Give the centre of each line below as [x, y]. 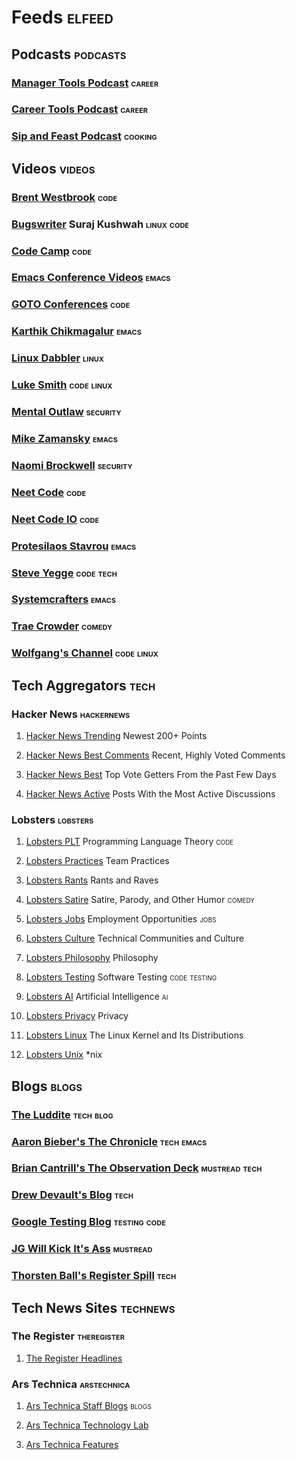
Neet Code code [49, 492]
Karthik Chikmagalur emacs [76, 331]
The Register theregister [68, 1336]
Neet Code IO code [55, 519]
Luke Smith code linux [62, 385]
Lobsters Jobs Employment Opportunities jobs [121, 919]
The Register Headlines [74, 1358]
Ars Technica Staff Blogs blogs [88, 1406]
